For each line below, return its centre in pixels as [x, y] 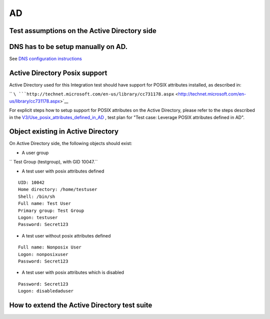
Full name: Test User [44, 203]
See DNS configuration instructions [45, 59]
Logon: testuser [38, 217]
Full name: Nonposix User [50, 247]
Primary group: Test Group [51, 210]
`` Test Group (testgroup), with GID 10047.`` [53, 162]
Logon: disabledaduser [46, 291]
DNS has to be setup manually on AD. [68, 47]
